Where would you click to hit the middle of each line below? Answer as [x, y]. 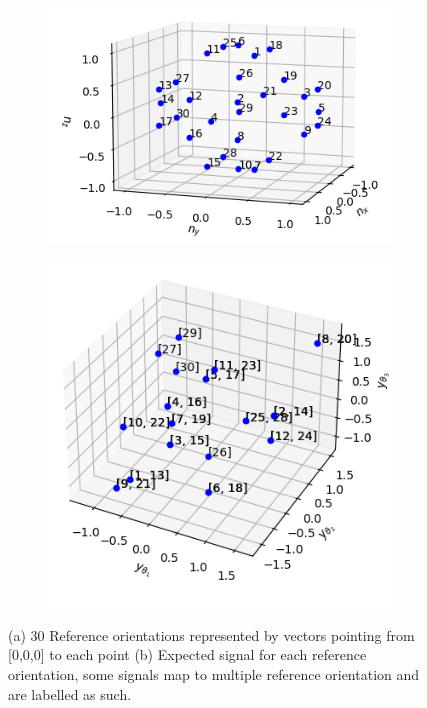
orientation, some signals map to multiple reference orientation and [214, 673]
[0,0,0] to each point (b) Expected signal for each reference [187, 654]
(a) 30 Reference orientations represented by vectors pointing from [211, 634]
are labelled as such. [70, 693]
